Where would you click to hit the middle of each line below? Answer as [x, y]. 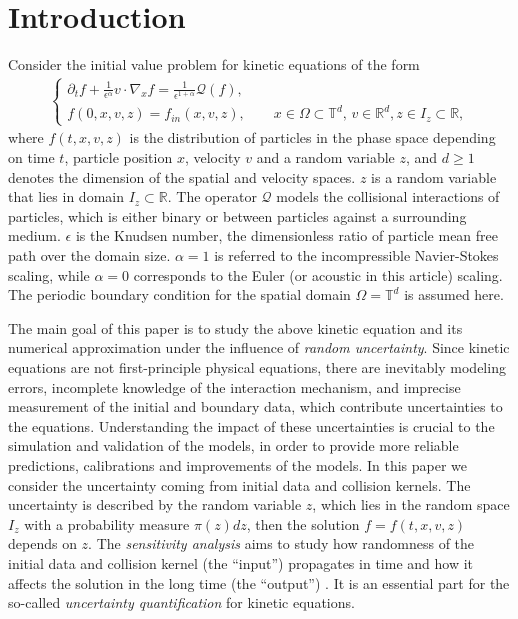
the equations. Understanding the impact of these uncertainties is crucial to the [251, 425]
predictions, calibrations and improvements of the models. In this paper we [238, 464]
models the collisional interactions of [388, 196]
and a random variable [325, 157]
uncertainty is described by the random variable [155, 504]
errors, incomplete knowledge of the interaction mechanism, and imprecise [234, 386]
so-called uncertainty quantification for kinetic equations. [181, 602]
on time [31, 157]
